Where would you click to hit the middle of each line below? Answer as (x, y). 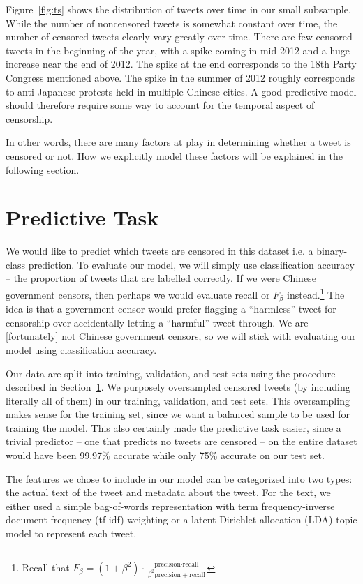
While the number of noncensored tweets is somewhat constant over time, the (172, 23)
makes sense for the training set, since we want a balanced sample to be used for (178, 414)
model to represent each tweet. (71, 533)
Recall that (46, 567)
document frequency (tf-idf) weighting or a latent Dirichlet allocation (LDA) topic (181, 519)
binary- (332, 251)
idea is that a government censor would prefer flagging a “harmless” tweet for (171, 309)
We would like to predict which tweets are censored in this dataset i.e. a (160, 251)
